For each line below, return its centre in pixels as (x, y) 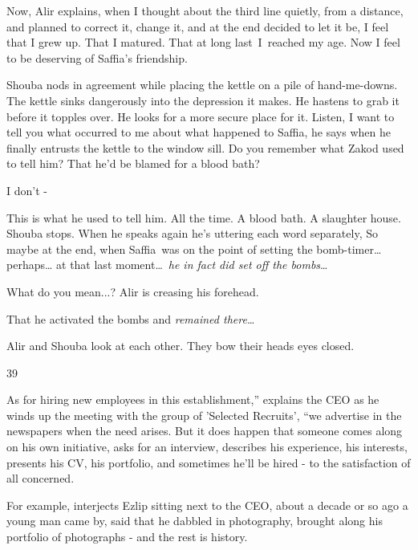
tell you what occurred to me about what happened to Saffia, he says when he (199, 132)
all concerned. (41, 478)
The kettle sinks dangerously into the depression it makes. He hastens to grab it (203, 100)
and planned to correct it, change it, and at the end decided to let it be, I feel (198, 26)
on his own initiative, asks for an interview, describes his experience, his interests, (207, 447)
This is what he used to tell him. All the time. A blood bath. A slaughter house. (204, 217)
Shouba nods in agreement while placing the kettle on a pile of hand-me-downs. (202, 85)
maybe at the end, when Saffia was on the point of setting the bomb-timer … (194, 249)
